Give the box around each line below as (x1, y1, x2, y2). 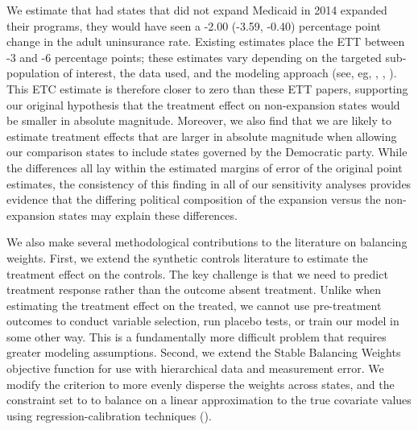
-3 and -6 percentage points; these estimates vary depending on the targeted (6, 48, 382, 65)
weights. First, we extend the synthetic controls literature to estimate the (6, 249, 368, 266)
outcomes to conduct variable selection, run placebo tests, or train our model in (6, 312, 399, 329)
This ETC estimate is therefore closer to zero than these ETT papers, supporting (6, 80, 408, 97)
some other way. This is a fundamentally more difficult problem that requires (6, 328, 387, 345)
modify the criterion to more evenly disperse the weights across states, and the (6, 375, 395, 392)
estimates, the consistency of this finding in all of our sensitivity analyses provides (6, 175, 412, 192)
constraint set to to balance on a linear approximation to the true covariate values (6, 391, 412, 408)
